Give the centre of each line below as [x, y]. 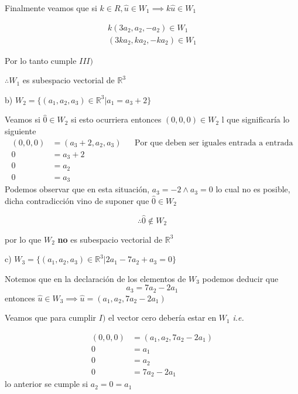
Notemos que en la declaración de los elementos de [95, 278]
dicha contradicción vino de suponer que [77, 200]
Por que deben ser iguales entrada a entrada [214, 143]
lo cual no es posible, [253, 189]
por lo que [23, 239]
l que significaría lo [256, 119]
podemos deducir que [240, 278]
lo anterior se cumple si [47, 384]
